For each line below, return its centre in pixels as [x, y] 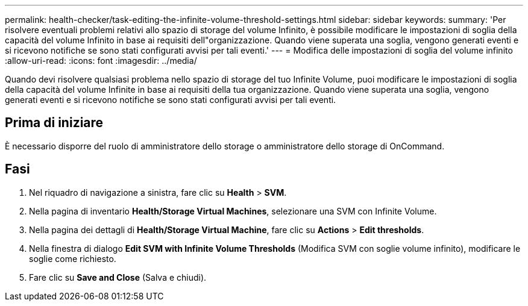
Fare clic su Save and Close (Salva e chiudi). [118, 277]
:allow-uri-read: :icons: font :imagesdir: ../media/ [101, 61]
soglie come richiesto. [73, 258]
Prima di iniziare [54, 123]
